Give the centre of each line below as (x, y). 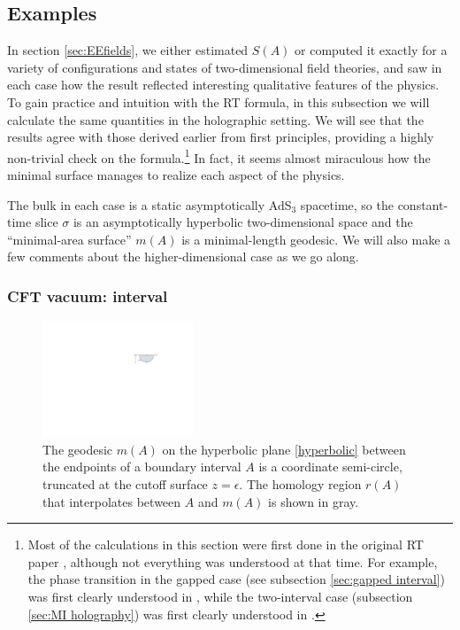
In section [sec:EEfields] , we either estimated (128, 50)
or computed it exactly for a (371, 50)
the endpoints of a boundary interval (142, 467)
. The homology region (300, 483)
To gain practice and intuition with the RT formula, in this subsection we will (218, 101)
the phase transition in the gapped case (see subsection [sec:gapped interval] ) (236, 579)
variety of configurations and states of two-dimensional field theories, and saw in (225, 67)
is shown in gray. (314, 501)
